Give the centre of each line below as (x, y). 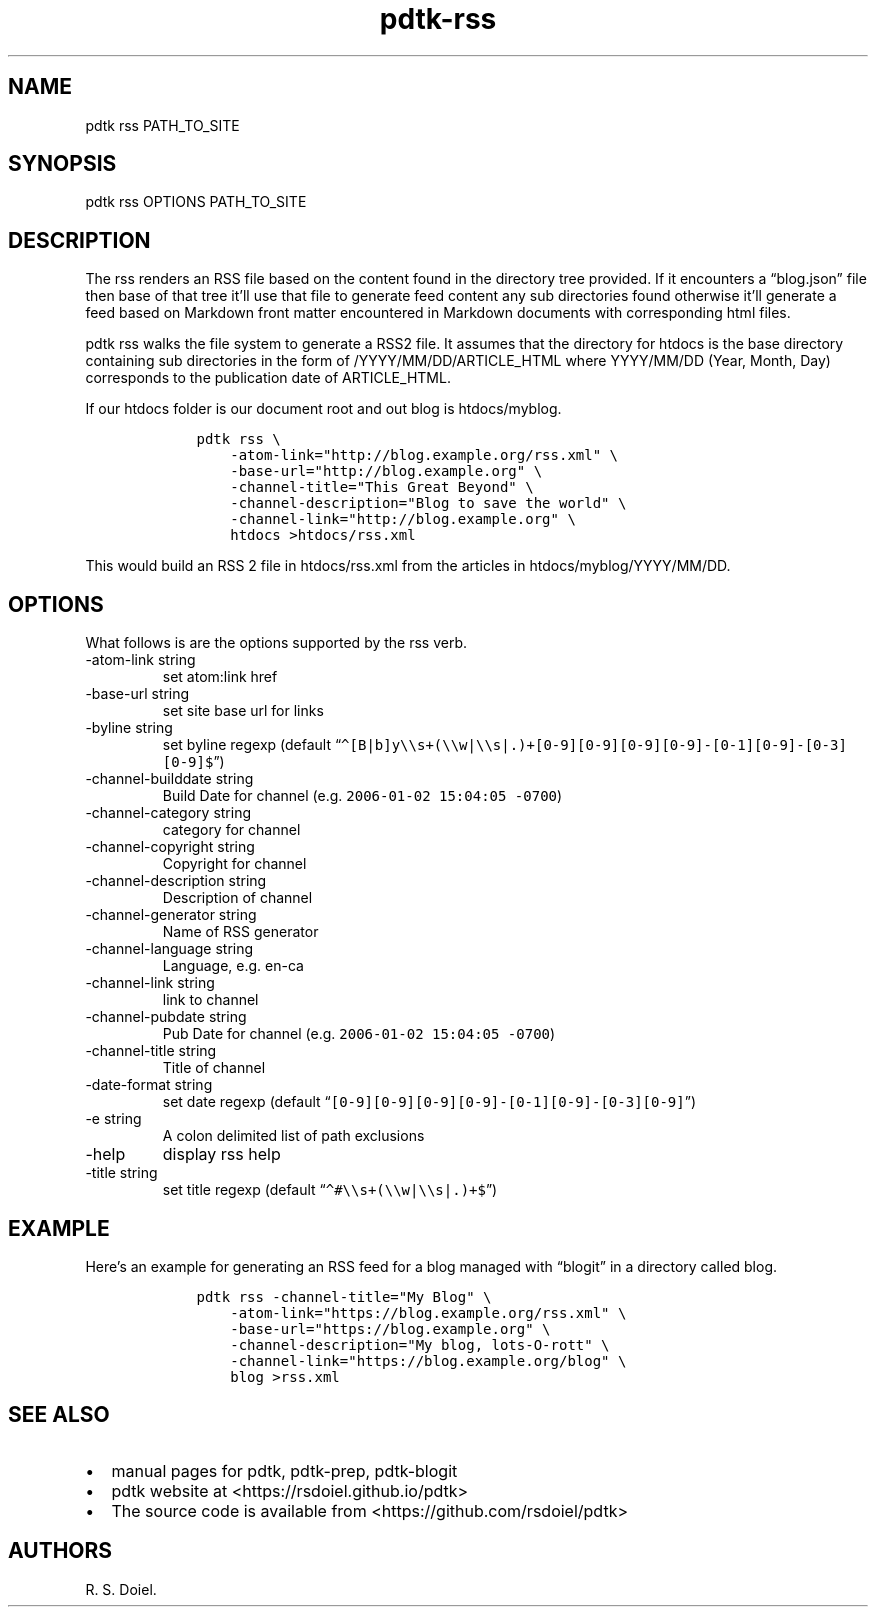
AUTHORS (60, 1551)
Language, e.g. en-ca (233, 966)
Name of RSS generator (240, 932)
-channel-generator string (171, 915)
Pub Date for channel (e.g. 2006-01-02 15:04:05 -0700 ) (359, 1034)
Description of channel (237, 898)
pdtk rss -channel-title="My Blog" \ (344, 1296)
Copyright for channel (234, 864)
